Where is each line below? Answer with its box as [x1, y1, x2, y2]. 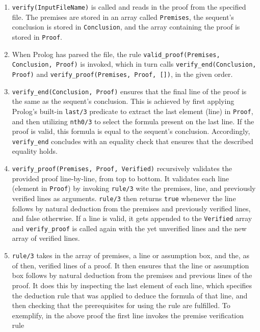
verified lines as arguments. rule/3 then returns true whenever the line [12, 192, 236, 203]
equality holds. [12, 146, 58, 156]
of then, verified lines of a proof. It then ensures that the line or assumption [12, 260, 249, 270]
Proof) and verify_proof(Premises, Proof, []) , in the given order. [12, 68, 233, 79]
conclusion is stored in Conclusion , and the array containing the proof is [12, 21, 240, 32]
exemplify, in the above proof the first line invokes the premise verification [12, 310, 244, 320]
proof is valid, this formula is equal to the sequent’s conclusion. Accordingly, [12, 126, 250, 136]
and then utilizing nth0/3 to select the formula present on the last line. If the [12, 116, 254, 126]
